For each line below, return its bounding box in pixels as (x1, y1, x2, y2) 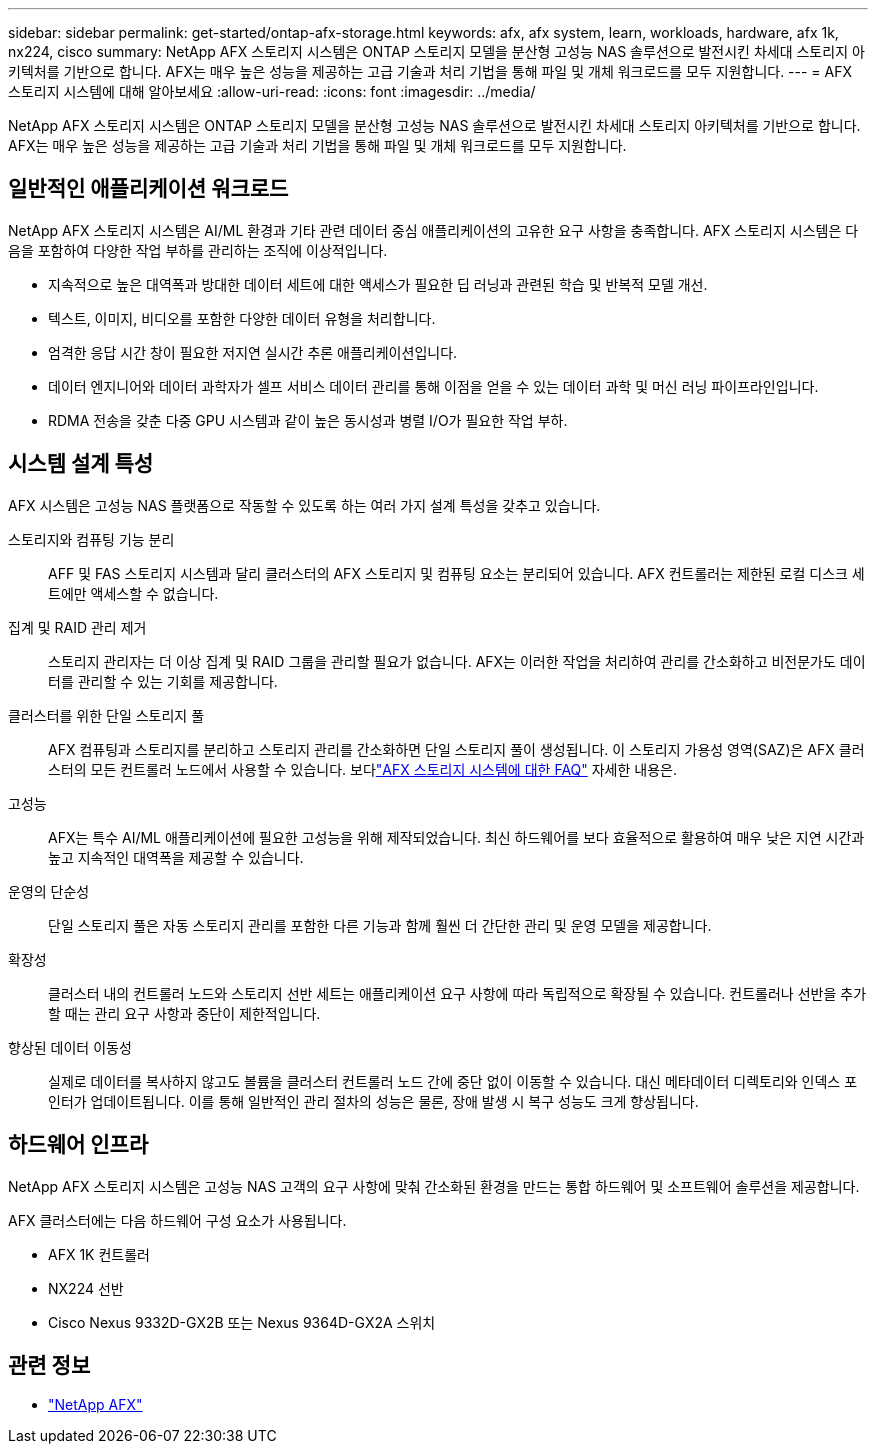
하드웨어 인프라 (8, 1132, 149, 1158)
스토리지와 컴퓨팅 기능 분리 (8, 530, 175, 548)
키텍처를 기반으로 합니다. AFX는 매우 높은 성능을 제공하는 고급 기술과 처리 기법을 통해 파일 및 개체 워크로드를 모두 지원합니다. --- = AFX (8, 63, 853, 80)
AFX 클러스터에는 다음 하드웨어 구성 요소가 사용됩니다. (8, 1211, 347, 1229)
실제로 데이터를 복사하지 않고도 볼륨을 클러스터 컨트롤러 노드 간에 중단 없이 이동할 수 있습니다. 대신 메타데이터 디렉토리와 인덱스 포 (48, 1072, 858, 1090)
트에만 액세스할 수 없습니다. (48, 584, 219, 602)
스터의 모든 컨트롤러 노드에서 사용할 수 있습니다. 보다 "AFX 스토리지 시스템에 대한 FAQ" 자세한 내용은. (48, 760, 677, 778)
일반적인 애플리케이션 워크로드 (8, 176, 289, 202)
